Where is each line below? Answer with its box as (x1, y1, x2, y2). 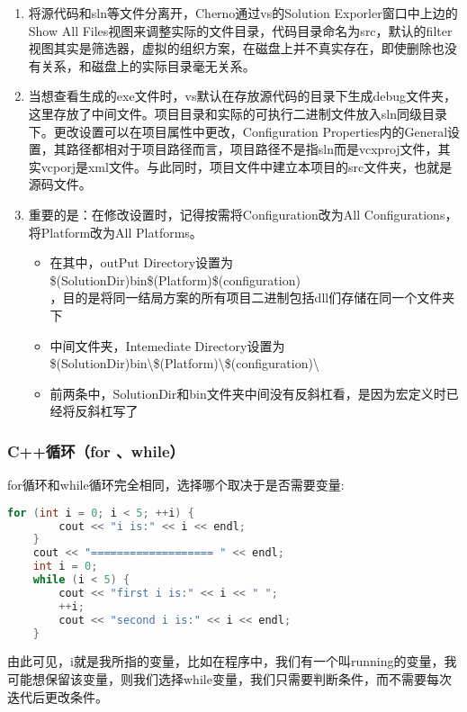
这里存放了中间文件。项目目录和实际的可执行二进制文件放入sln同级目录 (28, 104, 447, 122)
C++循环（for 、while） (7, 439, 184, 462)
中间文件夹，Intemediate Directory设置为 (49, 336, 285, 355)
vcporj (40, 157, 76, 176)
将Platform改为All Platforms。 (28, 222, 202, 241)
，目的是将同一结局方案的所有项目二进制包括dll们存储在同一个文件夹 (49, 288, 455, 307)
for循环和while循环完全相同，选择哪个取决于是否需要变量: (7, 475, 345, 494)
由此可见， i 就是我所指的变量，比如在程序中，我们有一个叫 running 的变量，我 (7, 652, 457, 671)
